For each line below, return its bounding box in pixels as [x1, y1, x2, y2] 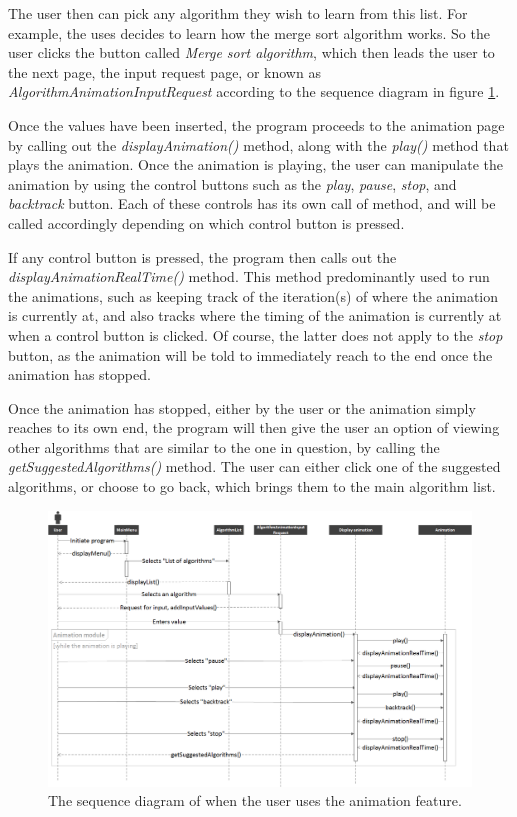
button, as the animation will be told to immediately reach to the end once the [8, 344, 493, 365]
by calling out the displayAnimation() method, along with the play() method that [8, 134, 509, 155]
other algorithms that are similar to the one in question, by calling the [8, 436, 440, 457]
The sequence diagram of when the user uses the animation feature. [48, 790, 462, 811]
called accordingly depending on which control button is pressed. [8, 212, 405, 233]
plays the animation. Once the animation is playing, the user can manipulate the [8, 154, 503, 175]
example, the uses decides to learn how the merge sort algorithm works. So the [8, 22, 490, 43]
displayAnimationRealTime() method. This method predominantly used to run [8, 266, 490, 287]
